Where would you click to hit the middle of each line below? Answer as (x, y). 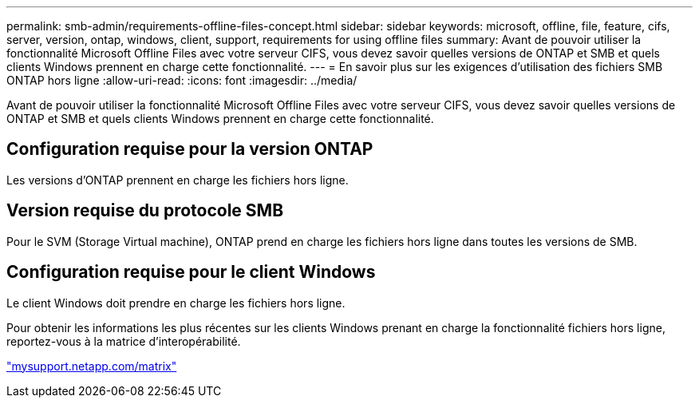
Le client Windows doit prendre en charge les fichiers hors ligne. (176, 303)
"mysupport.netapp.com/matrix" (92, 366)
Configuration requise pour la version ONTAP (190, 149)
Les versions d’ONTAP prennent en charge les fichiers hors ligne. (178, 180)
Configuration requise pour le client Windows (191, 272)
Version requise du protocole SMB (145, 211)
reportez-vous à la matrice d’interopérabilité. (124, 341)
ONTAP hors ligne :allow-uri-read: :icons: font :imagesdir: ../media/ (182, 80)
